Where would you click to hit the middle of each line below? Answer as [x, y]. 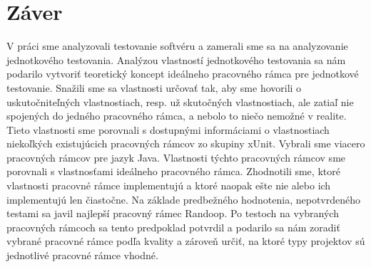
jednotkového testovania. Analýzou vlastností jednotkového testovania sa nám [176, 59]
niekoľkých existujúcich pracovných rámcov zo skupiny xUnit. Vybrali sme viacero [186, 143]
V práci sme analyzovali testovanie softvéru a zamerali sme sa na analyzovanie [177, 46]
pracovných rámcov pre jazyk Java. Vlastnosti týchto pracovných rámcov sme [176, 157]
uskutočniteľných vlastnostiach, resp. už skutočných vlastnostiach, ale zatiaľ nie [180, 101]
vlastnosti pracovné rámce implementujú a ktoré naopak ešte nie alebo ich [169, 185]
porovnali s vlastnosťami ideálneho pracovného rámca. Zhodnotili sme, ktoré [173, 171]
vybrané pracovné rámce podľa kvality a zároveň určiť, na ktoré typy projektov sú [186, 241]
